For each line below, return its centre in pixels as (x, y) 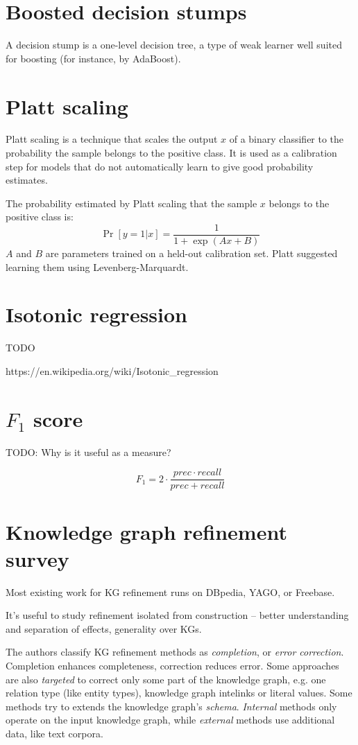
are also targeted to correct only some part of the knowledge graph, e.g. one (166, 679)
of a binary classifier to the (287, 139)
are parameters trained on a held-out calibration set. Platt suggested (191, 253)
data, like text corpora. (54, 733)
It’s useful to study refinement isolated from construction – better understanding (177, 615)
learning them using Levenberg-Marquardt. (97, 266)
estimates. (27, 180)
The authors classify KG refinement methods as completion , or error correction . (175, 652)
